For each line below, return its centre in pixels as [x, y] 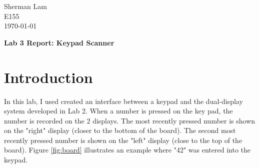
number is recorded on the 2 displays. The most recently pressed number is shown [130, 120]
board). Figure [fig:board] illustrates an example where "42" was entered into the [127, 150]
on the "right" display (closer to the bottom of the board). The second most [120, 130]
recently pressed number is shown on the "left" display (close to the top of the [123, 140]
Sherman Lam [25, 6]
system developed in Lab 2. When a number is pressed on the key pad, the [118, 111]
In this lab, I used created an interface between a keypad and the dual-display [123, 101]
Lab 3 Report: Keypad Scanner [59, 42]
